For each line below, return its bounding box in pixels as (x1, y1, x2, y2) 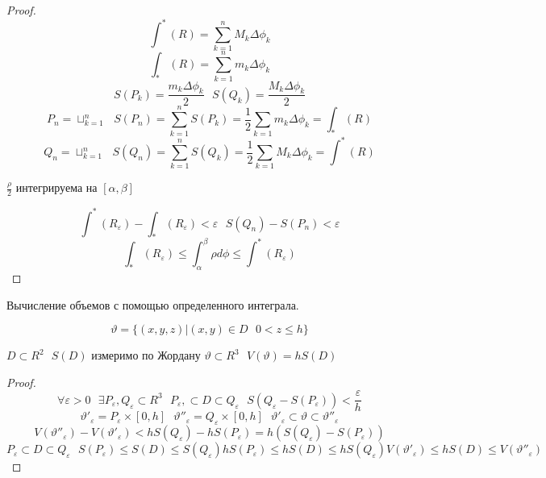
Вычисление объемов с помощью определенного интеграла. (6, 296, 299, 313)
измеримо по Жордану (91, 347, 201, 364)
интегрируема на (15, 179, 98, 196)
